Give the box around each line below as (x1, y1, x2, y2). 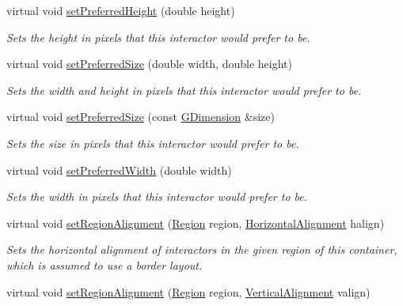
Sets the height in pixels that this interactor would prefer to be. (6, 28, 310, 45)
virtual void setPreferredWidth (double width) (6, 161, 232, 178)
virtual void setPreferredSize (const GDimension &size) (6, 108, 275, 125)
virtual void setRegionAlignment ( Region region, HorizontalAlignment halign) (6, 214, 385, 231)
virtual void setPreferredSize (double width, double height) (6, 55, 293, 72)
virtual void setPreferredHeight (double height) (6, 2, 235, 18)
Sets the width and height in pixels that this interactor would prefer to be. (6, 81, 362, 98)
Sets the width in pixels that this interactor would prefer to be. (6, 188, 308, 205)
